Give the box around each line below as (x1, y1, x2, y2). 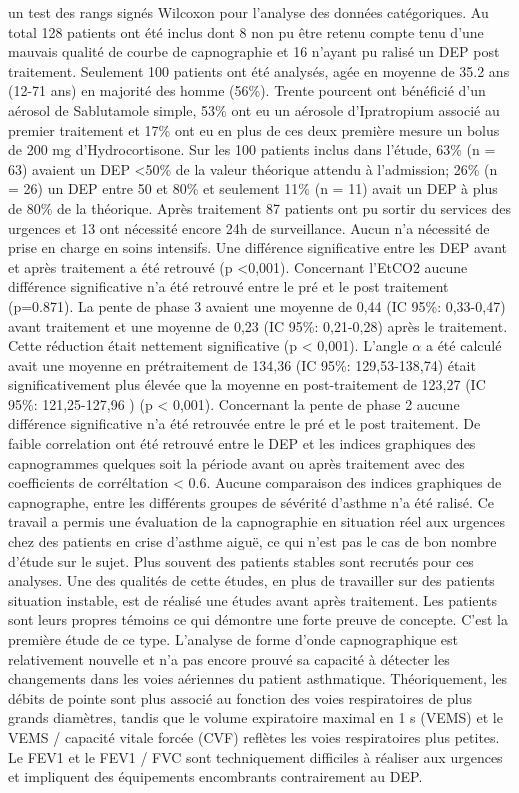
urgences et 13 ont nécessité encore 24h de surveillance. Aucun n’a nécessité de (8, 217, 490, 238)
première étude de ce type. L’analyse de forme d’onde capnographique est (8, 629, 459, 649)
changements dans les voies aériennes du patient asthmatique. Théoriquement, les (8, 668, 508, 689)
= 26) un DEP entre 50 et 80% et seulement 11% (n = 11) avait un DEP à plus (8, 178, 498, 199)
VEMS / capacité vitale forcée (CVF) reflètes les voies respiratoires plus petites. (8, 726, 500, 747)
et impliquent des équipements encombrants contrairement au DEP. (8, 766, 423, 787)
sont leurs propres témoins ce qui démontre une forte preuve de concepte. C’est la (8, 609, 508, 630)
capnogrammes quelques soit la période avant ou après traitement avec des (8, 452, 465, 473)
